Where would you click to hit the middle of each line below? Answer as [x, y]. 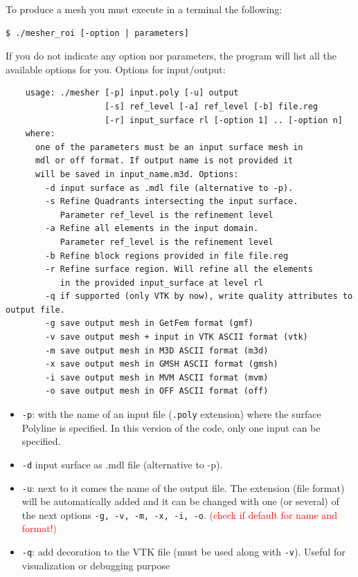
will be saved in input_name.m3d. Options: [137, 174]
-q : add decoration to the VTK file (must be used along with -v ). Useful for [184, 552]
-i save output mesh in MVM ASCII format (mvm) [157, 377]
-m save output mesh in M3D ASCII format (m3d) [157, 350]
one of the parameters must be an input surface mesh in [169, 147]
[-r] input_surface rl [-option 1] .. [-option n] [224, 120]
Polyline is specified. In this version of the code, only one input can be [171, 427]
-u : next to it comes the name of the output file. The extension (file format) [183, 487]
